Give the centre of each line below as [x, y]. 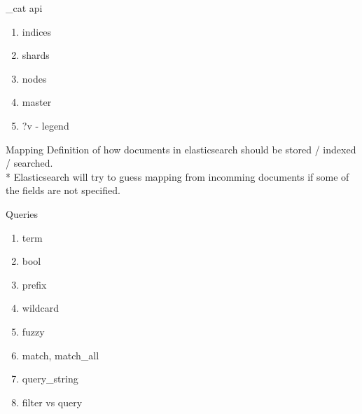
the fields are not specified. [63, 190]
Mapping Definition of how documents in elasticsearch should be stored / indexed [181, 149]
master [37, 102]
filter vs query [52, 402]
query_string [50, 379]
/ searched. [29, 163]
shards [36, 55]
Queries [22, 213]
